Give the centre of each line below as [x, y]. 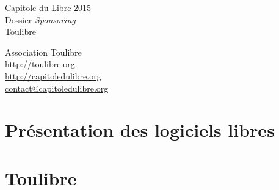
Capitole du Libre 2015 [48, 7]
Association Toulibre [43, 52]
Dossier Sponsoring [40, 19]
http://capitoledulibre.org [53, 75]
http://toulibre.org [40, 64]
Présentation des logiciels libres [140, 130]
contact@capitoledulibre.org [57, 88]
